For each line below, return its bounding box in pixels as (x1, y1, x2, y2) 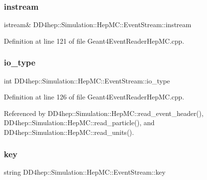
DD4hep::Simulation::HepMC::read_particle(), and (4, 117, 155, 128)
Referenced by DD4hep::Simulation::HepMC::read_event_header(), (4, 108, 204, 118)
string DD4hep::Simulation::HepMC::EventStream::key (4, 166, 166, 177)
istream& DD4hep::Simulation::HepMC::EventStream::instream (4, 19, 192, 30)
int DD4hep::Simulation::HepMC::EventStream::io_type (4, 75, 170, 85)
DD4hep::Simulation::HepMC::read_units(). (4, 127, 134, 137)
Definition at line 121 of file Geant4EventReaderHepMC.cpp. (4, 35, 184, 46)
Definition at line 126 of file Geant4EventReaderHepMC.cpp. (4, 92, 184, 102)
